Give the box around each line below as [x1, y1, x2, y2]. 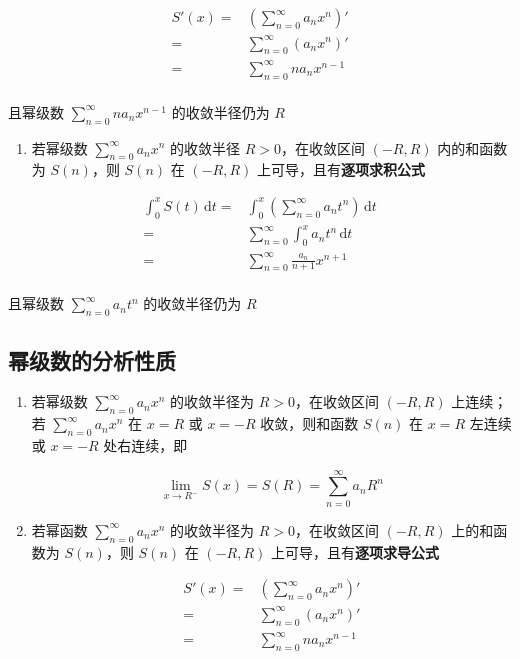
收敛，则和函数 [260, 413, 359, 434]
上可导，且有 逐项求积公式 [256, 159, 425, 180]
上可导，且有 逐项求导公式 [270, 541, 439, 562]
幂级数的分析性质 [8, 344, 176, 375]
